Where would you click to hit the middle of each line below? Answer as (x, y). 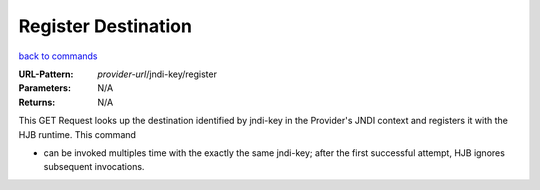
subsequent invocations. (94, 167)
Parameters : (45, 88)
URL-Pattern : (46, 74)
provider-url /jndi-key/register (157, 74)
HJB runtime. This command (77, 134)
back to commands (58, 56)
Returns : (37, 102)
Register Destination (105, 26)
